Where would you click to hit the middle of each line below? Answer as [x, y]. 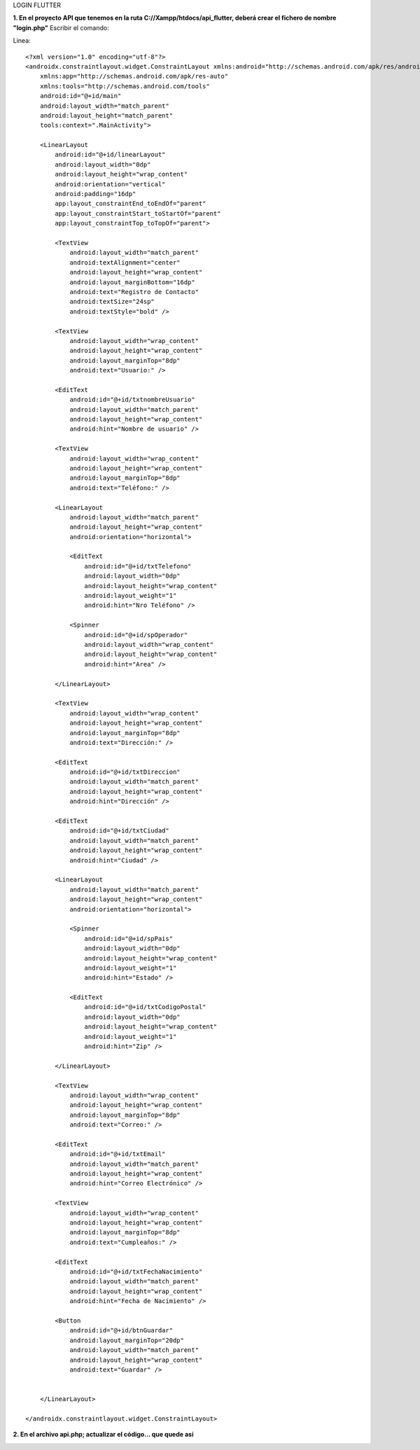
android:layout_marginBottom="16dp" [132, 282]
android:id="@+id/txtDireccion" [125, 772]
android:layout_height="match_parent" [106, 115]
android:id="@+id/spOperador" [136, 635]
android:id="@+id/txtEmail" [118, 1154]
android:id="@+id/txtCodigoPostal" [145, 1007]
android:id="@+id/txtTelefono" [138, 566]
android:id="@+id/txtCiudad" [119, 831]
